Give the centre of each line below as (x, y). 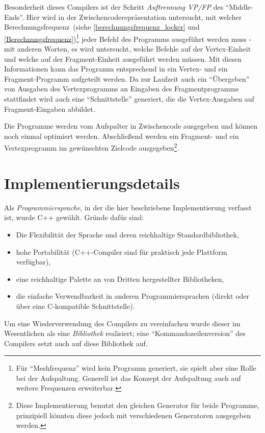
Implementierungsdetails (92, 183)
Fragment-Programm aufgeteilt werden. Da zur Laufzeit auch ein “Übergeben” (127, 78)
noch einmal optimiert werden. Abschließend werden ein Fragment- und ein (122, 136)
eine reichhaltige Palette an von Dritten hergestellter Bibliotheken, (120, 279)
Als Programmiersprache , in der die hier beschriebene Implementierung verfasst (128, 207)
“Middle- (239, 7)
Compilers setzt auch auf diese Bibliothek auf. (76, 343)
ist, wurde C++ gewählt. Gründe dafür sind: (74, 217)
